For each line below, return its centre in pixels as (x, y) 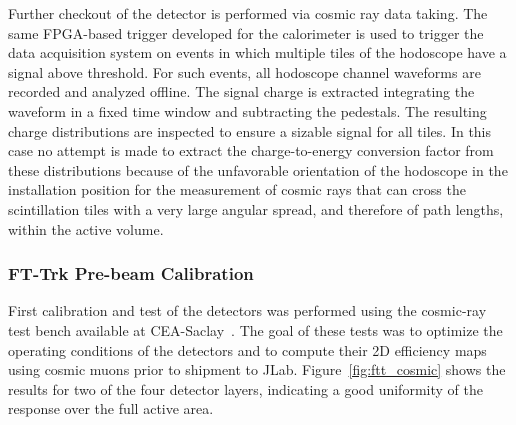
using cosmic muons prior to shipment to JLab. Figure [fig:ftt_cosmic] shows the (257, 369)
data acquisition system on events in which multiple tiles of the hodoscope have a (257, 52)
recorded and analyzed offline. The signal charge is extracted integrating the (241, 91)
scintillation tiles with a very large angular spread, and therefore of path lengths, (256, 208)
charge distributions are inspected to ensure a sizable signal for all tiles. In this (250, 130)
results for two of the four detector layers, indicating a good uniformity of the (245, 388)
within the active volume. (86, 228)
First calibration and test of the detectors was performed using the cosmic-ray (247, 310)
